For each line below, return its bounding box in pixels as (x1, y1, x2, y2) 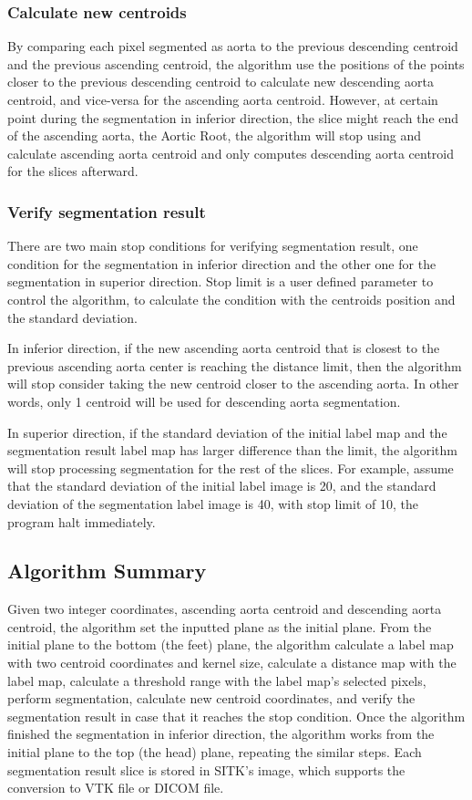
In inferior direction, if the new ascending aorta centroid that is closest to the (7, 338, 440, 358)
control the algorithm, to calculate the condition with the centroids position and (7, 289, 456, 308)
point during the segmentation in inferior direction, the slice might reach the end (7, 108, 459, 127)
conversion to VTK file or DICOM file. (7, 778, 224, 797)
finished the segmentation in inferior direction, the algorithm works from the (7, 724, 435, 743)
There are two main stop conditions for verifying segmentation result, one (7, 236, 418, 255)
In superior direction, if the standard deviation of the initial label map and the (7, 422, 447, 442)
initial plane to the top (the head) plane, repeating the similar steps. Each (7, 743, 422, 762)
